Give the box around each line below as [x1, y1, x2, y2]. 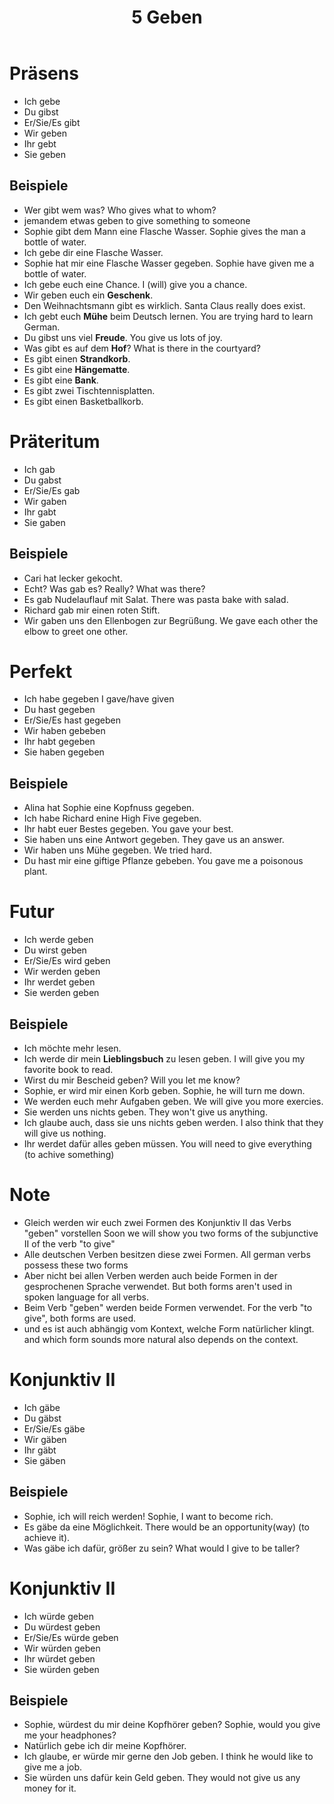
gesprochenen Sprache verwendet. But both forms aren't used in [23, 1280, 293, 1292]
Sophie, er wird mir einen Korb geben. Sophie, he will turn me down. [23, 1085, 306, 1096]
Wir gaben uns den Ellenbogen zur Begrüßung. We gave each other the [23, 614, 319, 626]
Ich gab [23, 463, 56, 475]
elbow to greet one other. [23, 625, 129, 637]
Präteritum [9, 430, 101, 453]
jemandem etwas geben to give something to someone [23, 214, 251, 226]
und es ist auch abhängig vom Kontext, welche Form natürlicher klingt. [23, 1322, 315, 1335]
